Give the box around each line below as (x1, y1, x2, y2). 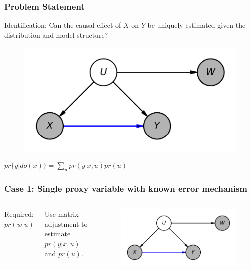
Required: (4, 209, 34, 219)
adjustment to (44, 218, 88, 229)
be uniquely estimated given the (147, 20, 246, 30)
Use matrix (44, 209, 79, 219)
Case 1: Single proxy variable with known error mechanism (4, 182, 247, 194)
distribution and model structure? (4, 29, 108, 40)
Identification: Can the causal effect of (4, 20, 121, 30)
